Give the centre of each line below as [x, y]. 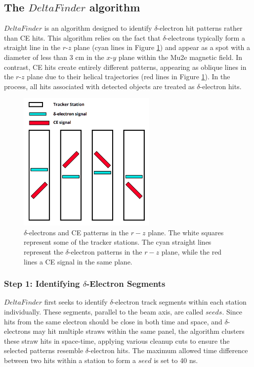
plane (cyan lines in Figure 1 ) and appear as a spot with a [162, 47]
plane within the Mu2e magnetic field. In [180, 57]
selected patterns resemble [44, 350]
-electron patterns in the [105, 252]
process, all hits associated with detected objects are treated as [99, 86]
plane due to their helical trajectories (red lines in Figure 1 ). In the [128, 77]
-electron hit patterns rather [200, 28]
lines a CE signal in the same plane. [78, 261]
